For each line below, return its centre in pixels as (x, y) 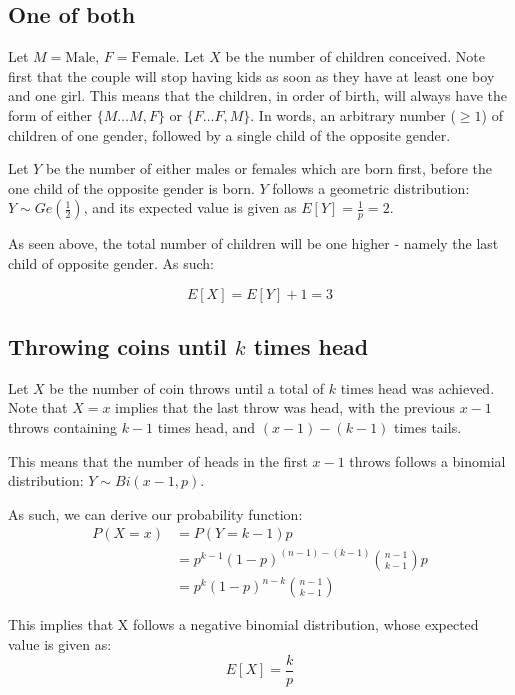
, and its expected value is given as (190, 207)
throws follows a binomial (427, 460)
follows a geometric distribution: (371, 187)
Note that (38, 407)
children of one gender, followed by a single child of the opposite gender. (229, 134)
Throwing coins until (117, 345)
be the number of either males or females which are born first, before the (269, 168)
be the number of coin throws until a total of (187, 387)
